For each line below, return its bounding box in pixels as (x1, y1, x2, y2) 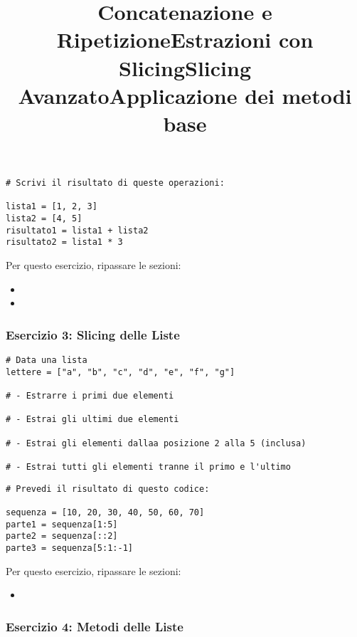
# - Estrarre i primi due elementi (6, 391, 174, 401)
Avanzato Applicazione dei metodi (18, 80, 352, 110)
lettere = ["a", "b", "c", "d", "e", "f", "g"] (6, 367, 235, 377)
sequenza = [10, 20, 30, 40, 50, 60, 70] (6, 507, 205, 517)
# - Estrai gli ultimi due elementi (6, 414, 179, 425)
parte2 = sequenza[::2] (6, 531, 118, 542)
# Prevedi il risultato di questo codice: (6, 483, 210, 494)
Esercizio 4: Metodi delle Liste (6, 617, 183, 635)
